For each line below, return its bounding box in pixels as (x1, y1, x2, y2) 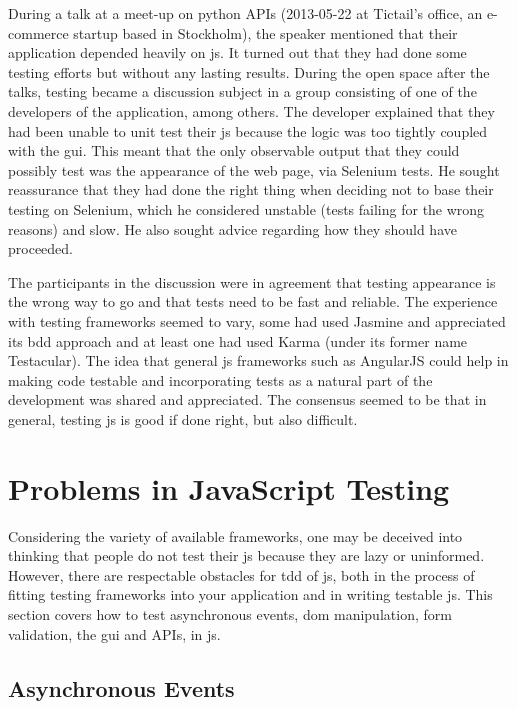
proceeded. (8, 238, 73, 259)
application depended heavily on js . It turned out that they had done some (8, 42, 467, 63)
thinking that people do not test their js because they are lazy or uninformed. (8, 545, 485, 566)
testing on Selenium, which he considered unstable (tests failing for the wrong (8, 198, 485, 219)
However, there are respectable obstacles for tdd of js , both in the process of (8, 564, 475, 585)
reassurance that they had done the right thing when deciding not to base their (8, 179, 494, 200)
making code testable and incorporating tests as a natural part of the (8, 369, 433, 390)
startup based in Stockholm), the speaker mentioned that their (73, 22, 458, 43)
